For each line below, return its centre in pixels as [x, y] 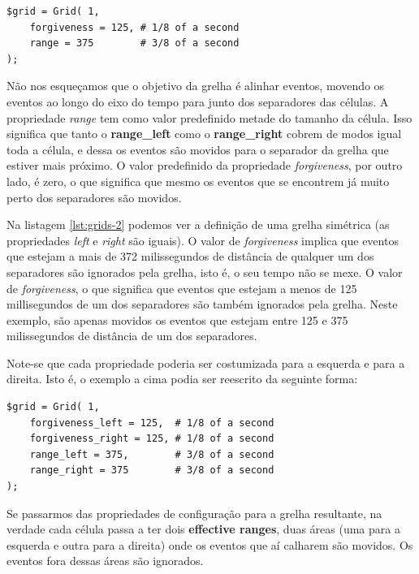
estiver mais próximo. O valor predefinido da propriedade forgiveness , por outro [205, 165]
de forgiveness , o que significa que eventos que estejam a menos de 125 [182, 288]
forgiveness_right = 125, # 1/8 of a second [152, 439]
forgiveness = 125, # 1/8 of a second [134, 27]
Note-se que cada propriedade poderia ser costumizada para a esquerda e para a [206, 363]
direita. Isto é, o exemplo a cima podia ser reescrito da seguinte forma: [182, 379]
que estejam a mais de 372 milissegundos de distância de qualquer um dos [190, 256]
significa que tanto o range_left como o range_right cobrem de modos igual [204, 134]
